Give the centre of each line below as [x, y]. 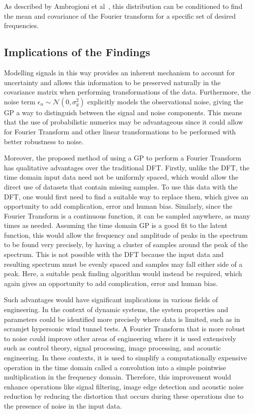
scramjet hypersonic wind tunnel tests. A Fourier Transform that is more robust [125, 329]
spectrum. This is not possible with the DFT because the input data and [114, 254]
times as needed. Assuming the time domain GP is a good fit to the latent [116, 225]
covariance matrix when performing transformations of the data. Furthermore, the [127, 92]
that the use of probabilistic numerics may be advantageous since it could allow [124, 122]
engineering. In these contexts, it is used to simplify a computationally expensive [126, 358]
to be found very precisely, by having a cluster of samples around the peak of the [126, 244]
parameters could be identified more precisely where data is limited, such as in [122, 319]
